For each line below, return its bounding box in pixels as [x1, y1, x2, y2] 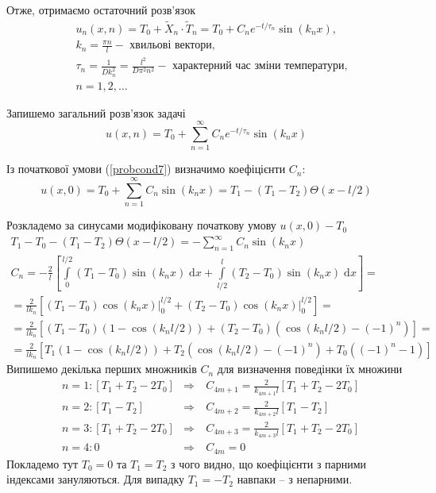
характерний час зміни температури [172, 60, 345, 72]
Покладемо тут [6, 455, 79, 472]
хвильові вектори [129, 40, 212, 52]
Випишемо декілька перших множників [6, 360, 197, 377]
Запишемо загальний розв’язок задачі [6, 104, 186, 121]
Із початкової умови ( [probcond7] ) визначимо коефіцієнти [6, 160, 286, 177]
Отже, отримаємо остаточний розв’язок [6, 2, 195, 17]
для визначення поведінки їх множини [217, 360, 403, 377]
